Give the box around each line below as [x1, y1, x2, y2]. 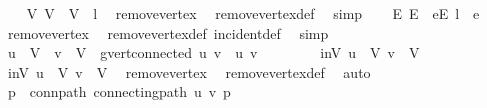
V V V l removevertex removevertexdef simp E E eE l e [26, 3, 480, 23]
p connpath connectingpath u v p [7, 81, 231, 102]
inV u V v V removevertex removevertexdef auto [7, 61, 371, 82]
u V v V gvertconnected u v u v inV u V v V [7, 42, 420, 63]
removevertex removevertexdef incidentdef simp [7, 22, 329, 43]
